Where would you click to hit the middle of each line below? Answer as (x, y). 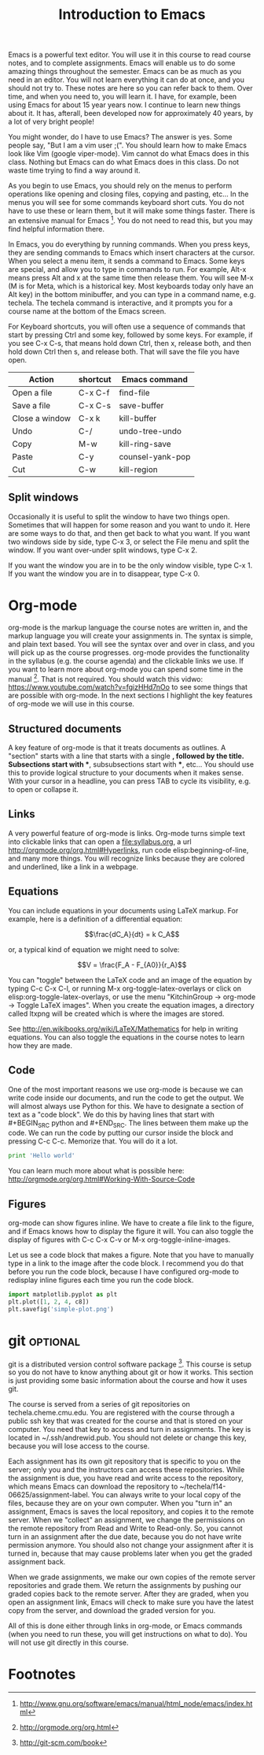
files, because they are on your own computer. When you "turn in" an (120, 1504)
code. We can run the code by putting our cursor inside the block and (121, 1133)
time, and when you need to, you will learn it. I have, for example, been (123, 97)
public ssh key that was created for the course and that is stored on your (126, 1421)
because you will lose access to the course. (79, 1446)
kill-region (139, 469)
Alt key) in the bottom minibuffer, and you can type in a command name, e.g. (132, 294)
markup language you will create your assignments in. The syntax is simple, (130, 635)
